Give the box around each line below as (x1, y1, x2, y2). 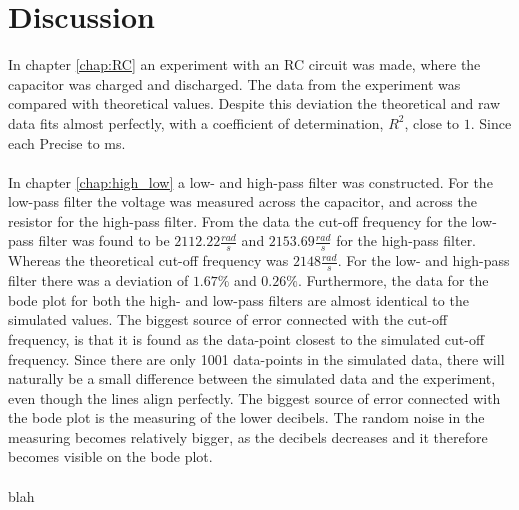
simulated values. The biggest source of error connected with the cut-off (8, 309, 448, 330)
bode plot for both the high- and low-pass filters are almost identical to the (8, 289, 469, 310)
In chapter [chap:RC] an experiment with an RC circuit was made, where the (8, 54, 481, 75)
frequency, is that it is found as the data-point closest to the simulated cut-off (8, 328, 485, 349)
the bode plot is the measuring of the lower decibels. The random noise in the (8, 407, 485, 428)
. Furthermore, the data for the (297, 270, 489, 291)
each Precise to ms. (8, 132, 126, 153)
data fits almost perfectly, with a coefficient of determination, (8, 112, 384, 133)
